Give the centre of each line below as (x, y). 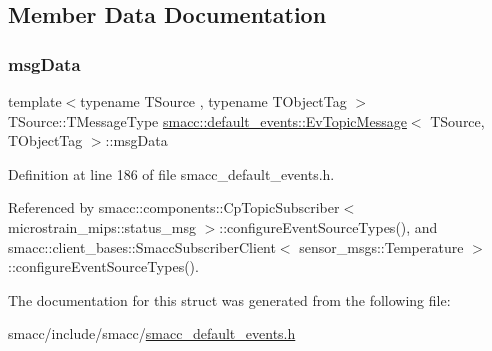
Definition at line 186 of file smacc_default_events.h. (171, 173)
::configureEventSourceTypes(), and (328, 226)
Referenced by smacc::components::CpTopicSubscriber (174, 207)
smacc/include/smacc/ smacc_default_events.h (152, 333)
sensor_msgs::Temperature (381, 246)
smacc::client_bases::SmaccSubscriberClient (142, 246)
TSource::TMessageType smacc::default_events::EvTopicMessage (207, 120)
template (35, 101)
